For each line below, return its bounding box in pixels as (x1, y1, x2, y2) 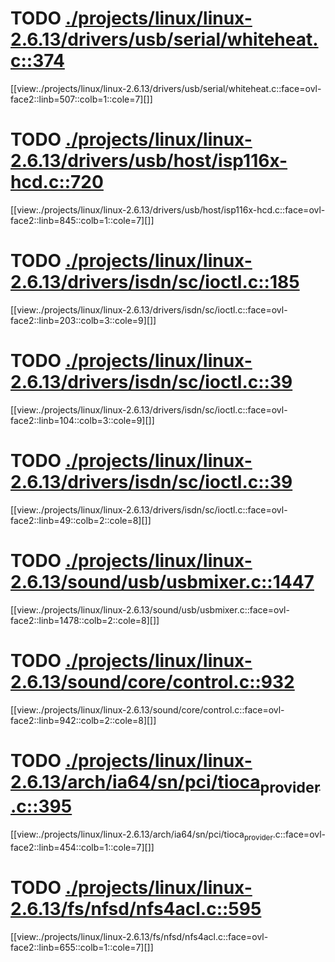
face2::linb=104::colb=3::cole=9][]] (10, 414, 155, 426)
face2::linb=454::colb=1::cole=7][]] (10, 841, 155, 853)
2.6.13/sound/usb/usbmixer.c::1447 (10, 570, 315, 593)
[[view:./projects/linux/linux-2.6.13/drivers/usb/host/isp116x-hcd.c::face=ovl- (10, 203, 326, 216)
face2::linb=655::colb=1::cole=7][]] (10, 941, 154, 953)
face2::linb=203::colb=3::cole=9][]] (10, 314, 157, 326)
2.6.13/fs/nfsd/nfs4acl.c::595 (10, 898, 262, 921)
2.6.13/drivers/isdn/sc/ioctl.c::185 (10, 271, 300, 294)
